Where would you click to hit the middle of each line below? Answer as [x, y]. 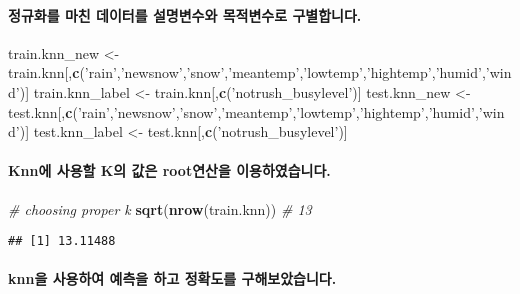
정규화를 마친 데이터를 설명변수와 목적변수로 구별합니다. [185, 14]
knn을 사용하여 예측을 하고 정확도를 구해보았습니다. [172, 278]
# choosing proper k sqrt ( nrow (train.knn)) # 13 [160, 208]
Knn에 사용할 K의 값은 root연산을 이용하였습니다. [169, 170]
